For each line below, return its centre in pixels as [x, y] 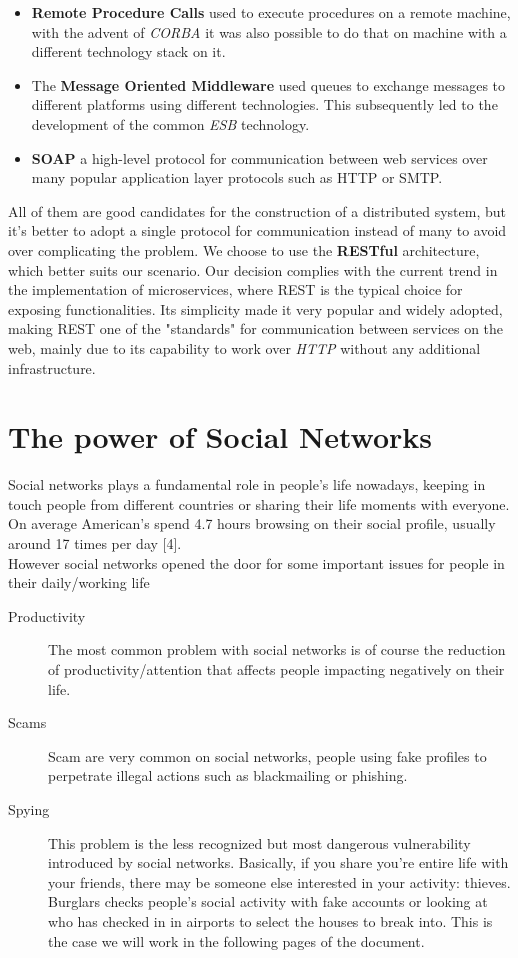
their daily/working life [79, 582]
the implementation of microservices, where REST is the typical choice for [235, 289]
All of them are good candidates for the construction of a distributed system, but [257, 210]
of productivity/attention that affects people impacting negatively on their [276, 668]
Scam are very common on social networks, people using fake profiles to [267, 755]
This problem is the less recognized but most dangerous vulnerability [259, 842]
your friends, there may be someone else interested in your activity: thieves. [279, 881]
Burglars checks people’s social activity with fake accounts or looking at [268, 901]
